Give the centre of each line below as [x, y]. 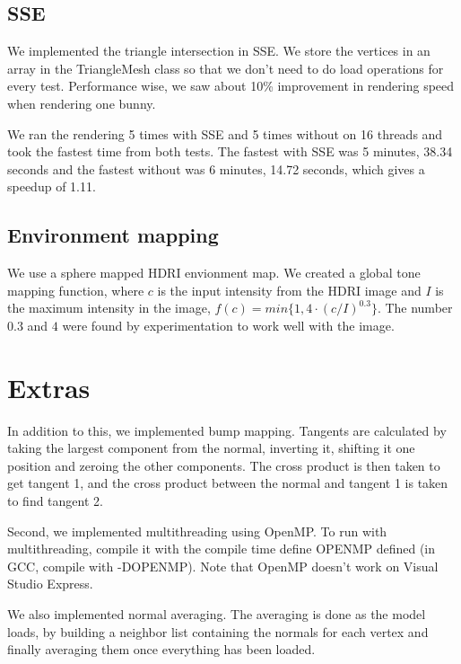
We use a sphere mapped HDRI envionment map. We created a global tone [214, 273]
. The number [415, 308]
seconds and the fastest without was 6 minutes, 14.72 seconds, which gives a [216, 168]
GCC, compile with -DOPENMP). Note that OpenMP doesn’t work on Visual [223, 566]
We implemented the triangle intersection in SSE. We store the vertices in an [219, 51]
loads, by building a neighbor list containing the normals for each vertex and [218, 631]
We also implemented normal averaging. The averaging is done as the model [217, 614]
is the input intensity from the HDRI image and [289, 290]
